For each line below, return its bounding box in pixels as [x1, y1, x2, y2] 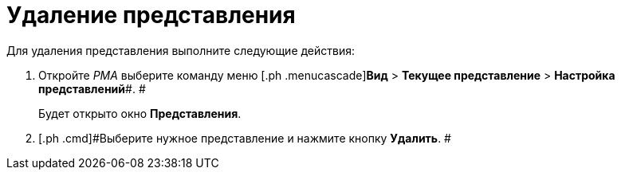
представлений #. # [38, 81, 146, 96]
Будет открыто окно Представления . [38, 106, 242, 120]
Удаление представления [6, 2, 296, 29]
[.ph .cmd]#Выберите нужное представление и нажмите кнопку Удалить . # [38, 131, 451, 145]
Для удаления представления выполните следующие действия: [6, 43, 356, 57]
